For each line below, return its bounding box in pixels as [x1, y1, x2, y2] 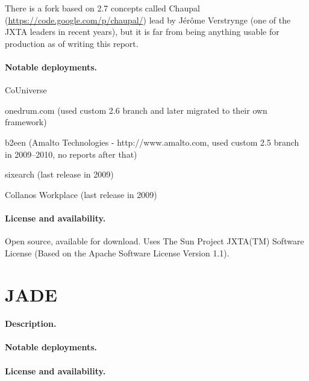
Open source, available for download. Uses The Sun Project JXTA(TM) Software [5, 235, 304, 247]
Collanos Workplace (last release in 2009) [5, 188, 157, 200]
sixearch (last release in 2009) [5, 168, 114, 181]
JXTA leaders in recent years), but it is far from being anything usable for [5, 25, 279, 38]
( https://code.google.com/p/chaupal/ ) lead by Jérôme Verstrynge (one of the [5, 13, 291, 26]
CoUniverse [5, 84, 47, 96]
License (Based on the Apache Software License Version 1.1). [5, 246, 229, 259]
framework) [5, 116, 47, 128]
